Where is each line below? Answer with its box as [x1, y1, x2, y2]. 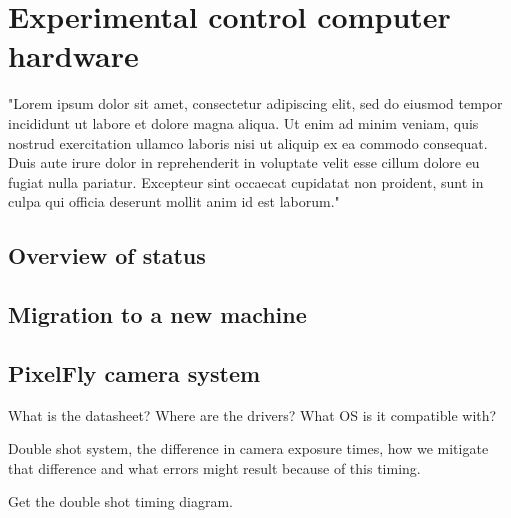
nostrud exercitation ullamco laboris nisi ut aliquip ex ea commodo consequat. [8, 132, 488, 153]
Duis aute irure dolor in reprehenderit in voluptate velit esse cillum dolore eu [8, 152, 480, 173]
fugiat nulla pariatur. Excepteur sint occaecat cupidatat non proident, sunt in [8, 171, 484, 192]
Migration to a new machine [8, 299, 307, 330]
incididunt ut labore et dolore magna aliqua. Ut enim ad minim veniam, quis [8, 112, 479, 133]
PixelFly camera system [8, 357, 261, 388]
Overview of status [8, 240, 206, 271]
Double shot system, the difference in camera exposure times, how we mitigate [8, 438, 489, 459]
